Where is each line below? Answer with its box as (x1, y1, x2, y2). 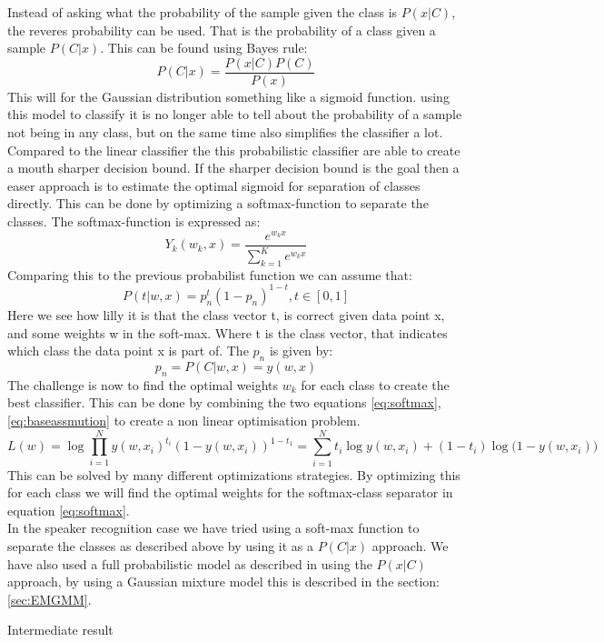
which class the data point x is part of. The (7, 341, 249, 360)
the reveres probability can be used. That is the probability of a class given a (7, 20, 436, 39)
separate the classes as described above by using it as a (7, 537, 314, 556)
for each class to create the (301, 375, 450, 394)
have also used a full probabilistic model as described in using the (7, 554, 372, 573)
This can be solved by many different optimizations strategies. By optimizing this (7, 465, 460, 484)
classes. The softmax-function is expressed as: (7, 212, 261, 230)
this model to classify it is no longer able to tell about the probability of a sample (7, 105, 462, 124)
